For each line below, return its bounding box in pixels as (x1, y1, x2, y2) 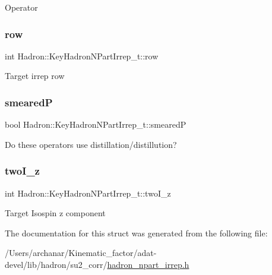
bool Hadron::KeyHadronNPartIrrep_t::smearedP (5, 118, 186, 131)
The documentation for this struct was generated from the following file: (5, 226, 268, 239)
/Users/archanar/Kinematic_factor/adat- (5, 246, 157, 259)
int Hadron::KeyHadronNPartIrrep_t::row (5, 49, 159, 62)
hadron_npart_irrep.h (107, 258, 189, 270)
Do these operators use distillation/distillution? (5, 138, 177, 150)
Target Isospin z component (5, 207, 106, 219)
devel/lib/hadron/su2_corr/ (5, 258, 107, 270)
